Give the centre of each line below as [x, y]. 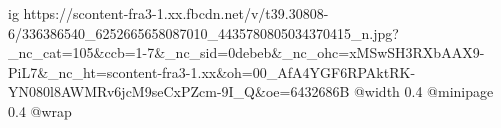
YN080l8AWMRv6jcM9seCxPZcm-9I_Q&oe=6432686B [179, 91]
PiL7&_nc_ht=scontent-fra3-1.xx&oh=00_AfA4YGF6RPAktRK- [212, 71]
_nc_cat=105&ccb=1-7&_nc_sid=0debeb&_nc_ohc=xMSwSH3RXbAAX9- [246, 52]
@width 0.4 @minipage [423, 91]
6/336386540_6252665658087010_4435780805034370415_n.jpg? [203, 32]
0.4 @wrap [40, 110]
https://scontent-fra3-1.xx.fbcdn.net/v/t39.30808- [176, 13]
